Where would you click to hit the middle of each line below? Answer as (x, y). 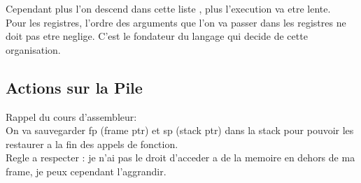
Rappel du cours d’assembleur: (71, 116)
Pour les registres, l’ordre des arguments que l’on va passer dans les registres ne (176, 22)
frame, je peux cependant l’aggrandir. (86, 171)
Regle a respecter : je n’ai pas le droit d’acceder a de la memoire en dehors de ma (180, 158)
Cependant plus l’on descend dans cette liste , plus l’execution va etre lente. (168, 8)
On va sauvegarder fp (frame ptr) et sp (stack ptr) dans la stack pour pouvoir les (180, 130)
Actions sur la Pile (74, 87)
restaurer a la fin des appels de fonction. (92, 144)
